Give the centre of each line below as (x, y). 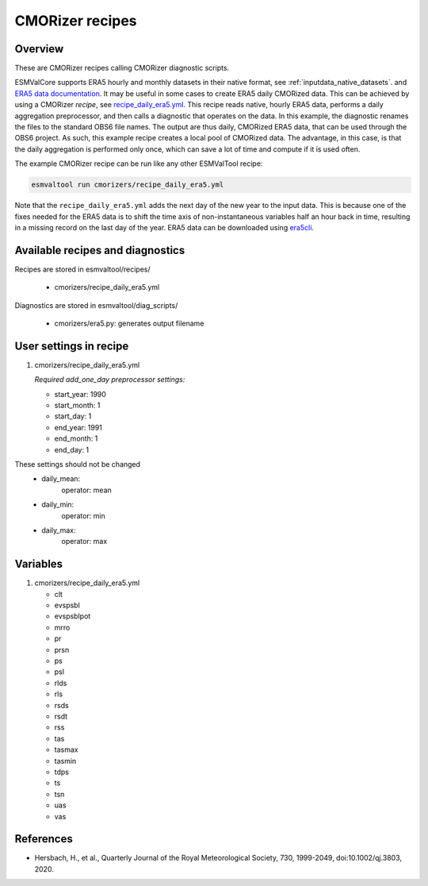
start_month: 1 (77, 406)
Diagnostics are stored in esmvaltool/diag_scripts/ (96, 305)
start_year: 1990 (80, 394)
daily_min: (58, 505)
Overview (39, 49)
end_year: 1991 (78, 427)
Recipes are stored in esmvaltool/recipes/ (82, 269)
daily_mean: (61, 479)
